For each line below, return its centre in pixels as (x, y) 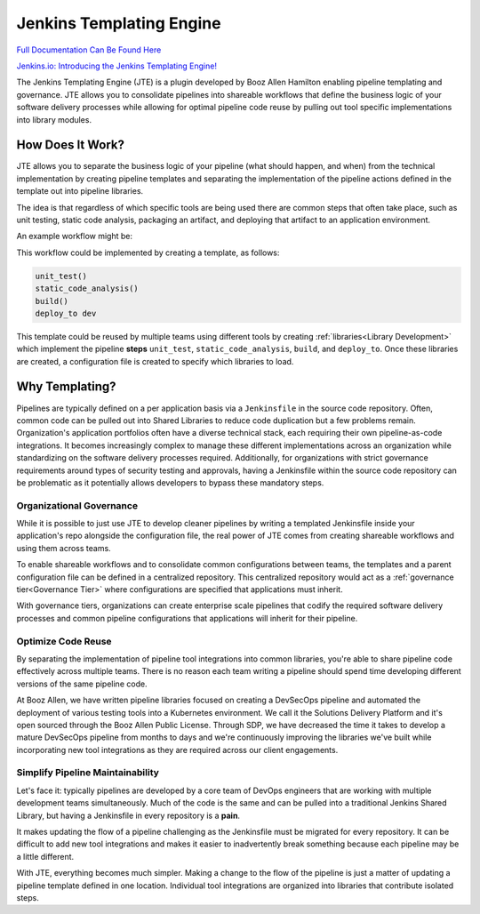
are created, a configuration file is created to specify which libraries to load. (155, 361)
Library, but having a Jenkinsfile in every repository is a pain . (128, 815)
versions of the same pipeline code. (82, 684)
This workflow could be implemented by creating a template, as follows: (148, 253)
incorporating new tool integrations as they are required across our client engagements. (177, 750)
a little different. (45, 856)
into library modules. (54, 119)
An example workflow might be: (75, 237)
